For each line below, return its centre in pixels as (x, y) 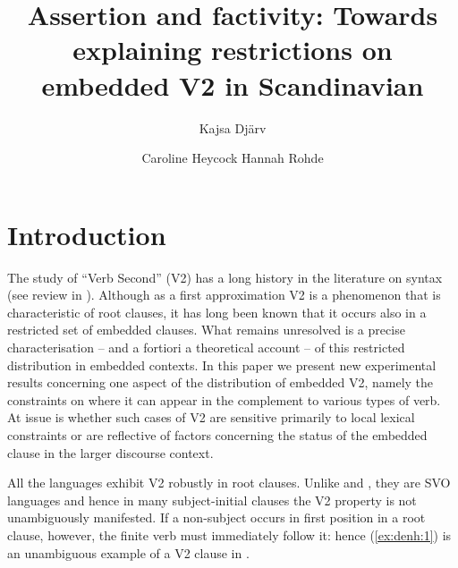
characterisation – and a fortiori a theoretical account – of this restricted (206, 347)
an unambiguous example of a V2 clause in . (128, 552)
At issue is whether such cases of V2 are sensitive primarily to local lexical (211, 417)
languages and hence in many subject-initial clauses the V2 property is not (212, 500)
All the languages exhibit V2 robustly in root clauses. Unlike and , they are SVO (229, 483)
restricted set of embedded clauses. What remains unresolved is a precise (206, 330)
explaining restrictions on (233, 50)
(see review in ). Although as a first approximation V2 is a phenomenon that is (224, 295)
